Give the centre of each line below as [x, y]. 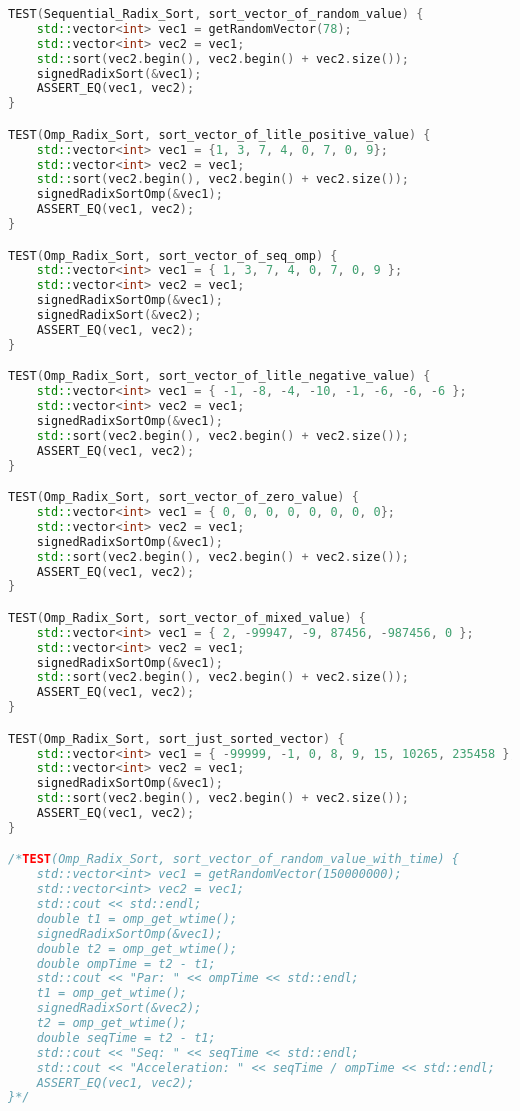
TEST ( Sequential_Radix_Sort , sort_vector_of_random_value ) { [216, 14]
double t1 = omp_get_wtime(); [137, 918]
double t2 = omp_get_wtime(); [137, 948]
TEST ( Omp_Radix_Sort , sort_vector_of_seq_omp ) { [173, 255]
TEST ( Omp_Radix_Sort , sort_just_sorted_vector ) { [176, 738]
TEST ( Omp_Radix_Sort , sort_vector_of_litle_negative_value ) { [219, 376]
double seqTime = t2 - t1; [126, 1037]
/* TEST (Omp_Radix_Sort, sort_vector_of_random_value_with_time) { [234, 859]
